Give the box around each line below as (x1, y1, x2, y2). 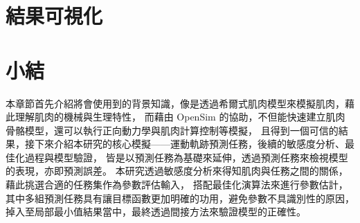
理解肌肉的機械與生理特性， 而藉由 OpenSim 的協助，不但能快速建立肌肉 (15, 109, 345, 124)
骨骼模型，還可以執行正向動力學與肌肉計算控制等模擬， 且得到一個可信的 (6, 123, 339, 137)
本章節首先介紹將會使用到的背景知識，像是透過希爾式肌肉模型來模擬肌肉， (6, 96, 345, 110)
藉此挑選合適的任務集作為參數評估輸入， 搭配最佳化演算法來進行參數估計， (6, 177, 348, 192)
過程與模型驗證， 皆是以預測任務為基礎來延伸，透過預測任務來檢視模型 (24, 150, 348, 164)
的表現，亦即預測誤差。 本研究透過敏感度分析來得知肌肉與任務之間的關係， (6, 163, 348, 178)
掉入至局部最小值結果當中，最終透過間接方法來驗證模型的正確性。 (6, 204, 306, 219)
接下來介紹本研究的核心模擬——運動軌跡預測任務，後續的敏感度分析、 (24, 136, 345, 151)
